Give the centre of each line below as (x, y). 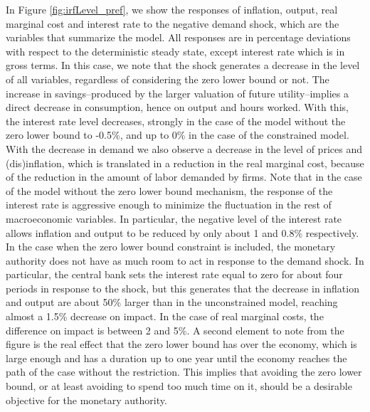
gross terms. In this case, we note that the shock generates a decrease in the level (183, 65)
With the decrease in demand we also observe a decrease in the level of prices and (184, 148)
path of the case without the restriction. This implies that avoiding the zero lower (184, 372)
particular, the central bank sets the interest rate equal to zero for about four (174, 274)
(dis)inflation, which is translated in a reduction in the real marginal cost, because (185, 163)
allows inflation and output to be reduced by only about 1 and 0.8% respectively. (183, 232)
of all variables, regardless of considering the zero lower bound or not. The (168, 79)
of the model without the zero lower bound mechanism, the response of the (169, 190)
